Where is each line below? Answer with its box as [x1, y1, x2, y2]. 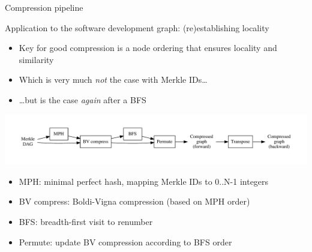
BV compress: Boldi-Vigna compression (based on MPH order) [19, 195, 250, 208]
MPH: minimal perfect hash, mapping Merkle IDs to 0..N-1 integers [19, 175, 269, 187]
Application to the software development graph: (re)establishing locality [5, 21, 269, 34]
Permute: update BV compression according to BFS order [19, 235, 232, 248]
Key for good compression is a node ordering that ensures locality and [19, 41, 277, 54]
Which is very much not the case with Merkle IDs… [19, 73, 208, 86]
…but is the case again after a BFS [19, 93, 146, 106]
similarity [19, 53, 54, 65]
